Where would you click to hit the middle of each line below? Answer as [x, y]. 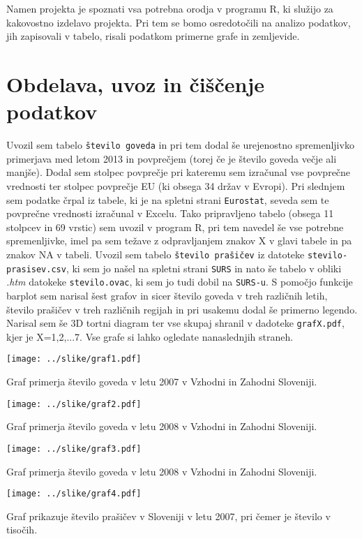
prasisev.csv [36, 269]
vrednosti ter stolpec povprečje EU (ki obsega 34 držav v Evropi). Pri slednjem [176, 185]
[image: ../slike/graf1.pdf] [74, 359]
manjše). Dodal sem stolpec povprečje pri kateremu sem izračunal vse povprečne [179, 172]
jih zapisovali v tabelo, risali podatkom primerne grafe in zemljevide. [153, 36]
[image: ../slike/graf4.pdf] [74, 494]
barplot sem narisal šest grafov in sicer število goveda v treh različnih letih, [167, 295]
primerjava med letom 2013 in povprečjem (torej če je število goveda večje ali [172, 158]
